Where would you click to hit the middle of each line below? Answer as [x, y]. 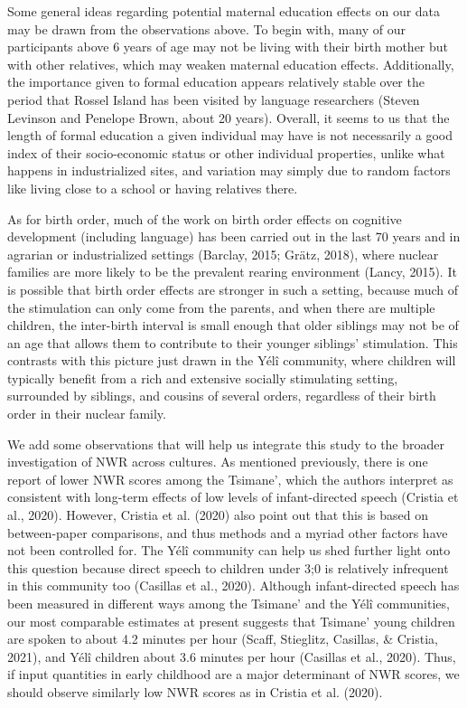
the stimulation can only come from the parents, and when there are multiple [221, 307]
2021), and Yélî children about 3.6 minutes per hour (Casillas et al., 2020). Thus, [232, 656]
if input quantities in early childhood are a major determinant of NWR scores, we [233, 674]
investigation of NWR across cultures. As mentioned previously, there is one [218, 462]
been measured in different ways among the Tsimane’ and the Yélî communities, [229, 603]
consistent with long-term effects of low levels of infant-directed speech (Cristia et [233, 497]
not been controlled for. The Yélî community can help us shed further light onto [229, 550]
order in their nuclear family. [87, 414]
